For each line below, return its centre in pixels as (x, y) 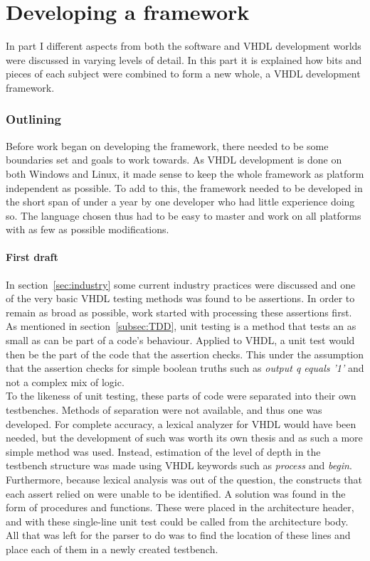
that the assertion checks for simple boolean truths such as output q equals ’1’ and (185, 368)
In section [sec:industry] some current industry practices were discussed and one (181, 284)
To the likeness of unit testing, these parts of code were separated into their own (181, 396)
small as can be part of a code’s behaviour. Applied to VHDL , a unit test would (180, 340)
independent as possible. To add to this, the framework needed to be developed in (184, 187)
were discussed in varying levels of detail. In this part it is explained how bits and (184, 59)
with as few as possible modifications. (88, 229)
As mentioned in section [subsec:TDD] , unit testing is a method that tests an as (181, 326)
